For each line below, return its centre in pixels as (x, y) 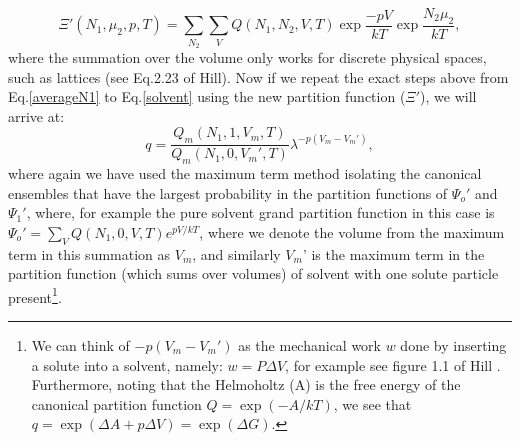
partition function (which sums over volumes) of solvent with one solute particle (253, 273)
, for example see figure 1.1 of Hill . (393, 364)
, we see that (372, 403)
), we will (448, 96)
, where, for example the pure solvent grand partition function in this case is (260, 212)
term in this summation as (89, 253)
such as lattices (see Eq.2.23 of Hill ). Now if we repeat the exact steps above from (258, 76)
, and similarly (236, 253)
